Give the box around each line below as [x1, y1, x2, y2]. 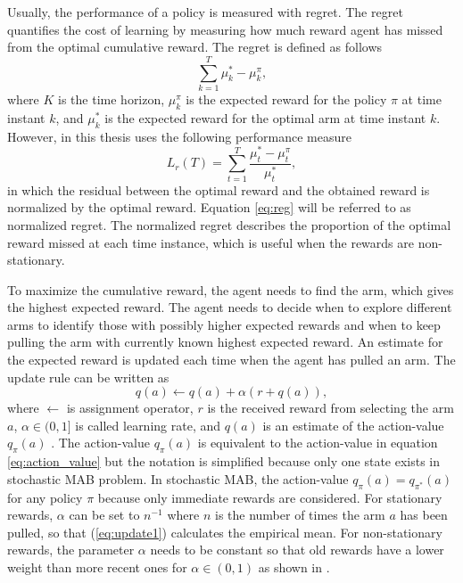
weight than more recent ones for [7, 558, 187, 577]
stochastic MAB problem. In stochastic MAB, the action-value [7, 469, 349, 488]
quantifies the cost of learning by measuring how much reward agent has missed [7, 20, 443, 38]
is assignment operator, [66, 398, 194, 417]
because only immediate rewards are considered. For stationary [97, 488, 442, 506]
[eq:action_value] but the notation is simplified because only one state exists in [7, 452, 441, 471]
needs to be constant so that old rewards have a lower [150, 540, 444, 559]
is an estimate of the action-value [262, 415, 444, 434]
